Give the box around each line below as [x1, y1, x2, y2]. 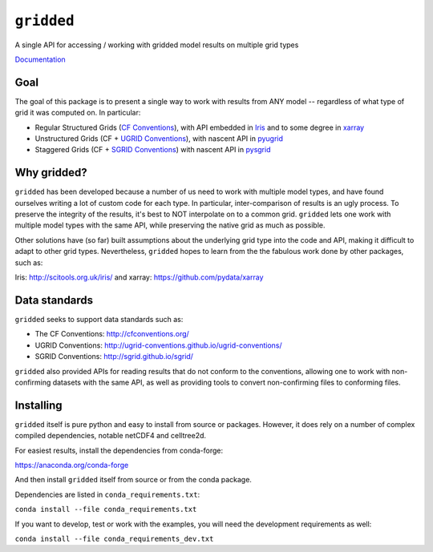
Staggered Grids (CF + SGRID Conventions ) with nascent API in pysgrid [34, 145, 271, 155]
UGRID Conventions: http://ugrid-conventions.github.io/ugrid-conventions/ [34, 340, 282, 350]
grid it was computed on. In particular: [14, 108, 141, 118]
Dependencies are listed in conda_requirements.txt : [14, 490, 200, 499]
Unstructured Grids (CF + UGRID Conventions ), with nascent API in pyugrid [34, 134, 284, 143]
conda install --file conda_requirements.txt [14, 505, 197, 514]
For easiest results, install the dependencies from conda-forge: [14, 445, 224, 455]
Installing [14, 398, 63, 412]
